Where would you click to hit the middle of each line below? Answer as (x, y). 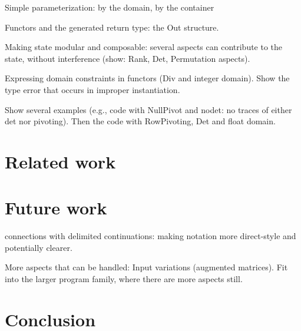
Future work (56, 208)
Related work (60, 161)
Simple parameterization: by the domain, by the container (110, 7)
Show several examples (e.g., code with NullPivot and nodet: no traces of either (148, 109)
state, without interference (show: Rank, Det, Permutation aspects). (128, 58)
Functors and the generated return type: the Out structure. (112, 27)
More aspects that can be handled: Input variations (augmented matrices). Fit (146, 267)
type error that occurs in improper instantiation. (92, 89)
